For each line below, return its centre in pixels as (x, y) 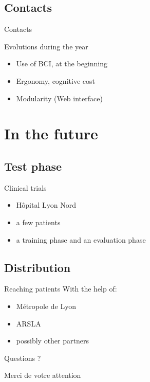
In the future (51, 133)
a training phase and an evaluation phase (81, 239)
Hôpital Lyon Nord (46, 205)
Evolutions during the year (46, 46)
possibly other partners (52, 341)
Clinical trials (25, 187)
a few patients (38, 222)
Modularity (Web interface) (59, 98)
